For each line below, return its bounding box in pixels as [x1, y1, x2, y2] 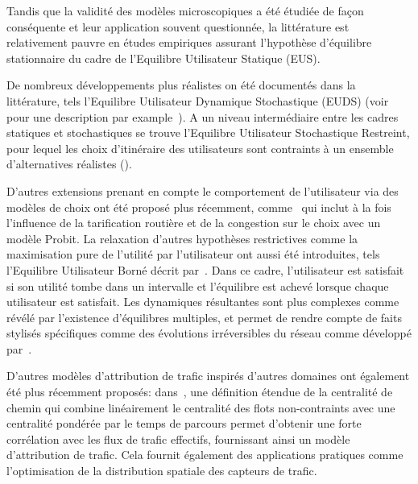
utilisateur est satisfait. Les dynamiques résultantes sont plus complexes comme [6, 293, 399, 310]
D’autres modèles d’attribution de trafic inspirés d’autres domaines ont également [6, 367, 410, 384]
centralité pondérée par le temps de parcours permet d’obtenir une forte [6, 415, 362, 432]
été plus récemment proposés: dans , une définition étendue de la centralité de [6, 383, 393, 400]
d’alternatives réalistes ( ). [6, 155, 132, 172]
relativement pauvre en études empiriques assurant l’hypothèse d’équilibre [6, 34, 372, 51]
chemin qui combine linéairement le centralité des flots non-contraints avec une [6, 399, 395, 416]
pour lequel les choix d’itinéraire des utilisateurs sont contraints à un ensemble [6, 139, 394, 156]
